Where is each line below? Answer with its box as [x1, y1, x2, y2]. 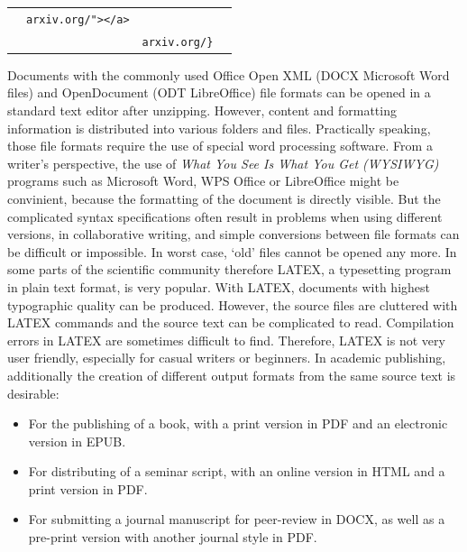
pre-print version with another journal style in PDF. [28, 528, 317, 547]
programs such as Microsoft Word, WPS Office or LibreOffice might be [7, 171, 399, 190]
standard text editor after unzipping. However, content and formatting [7, 101, 397, 119]
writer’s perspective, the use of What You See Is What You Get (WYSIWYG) [7, 153, 439, 172]
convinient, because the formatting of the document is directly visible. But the [7, 189, 441, 207]
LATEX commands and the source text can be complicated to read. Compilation [7, 313, 454, 332]
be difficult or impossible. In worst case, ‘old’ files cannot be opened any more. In [7, 242, 457, 261]
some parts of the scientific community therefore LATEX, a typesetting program [7, 260, 452, 279]
